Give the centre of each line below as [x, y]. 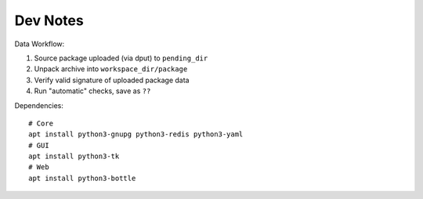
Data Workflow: [40, 44]
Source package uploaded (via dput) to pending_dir [121, 58]
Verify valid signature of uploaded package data [112, 80]
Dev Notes [49, 20]
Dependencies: [39, 105]
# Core [41, 123]
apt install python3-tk [74, 156]
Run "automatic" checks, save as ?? [92, 91]
